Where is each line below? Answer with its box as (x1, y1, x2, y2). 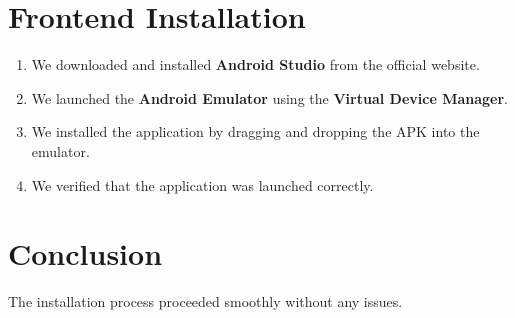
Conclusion (8, 233, 163, 274)
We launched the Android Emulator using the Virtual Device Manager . (31, 87, 508, 108)
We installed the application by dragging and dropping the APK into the (31, 121, 480, 142)
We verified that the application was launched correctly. (31, 174, 374, 195)
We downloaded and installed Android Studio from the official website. (31, 54, 480, 75)
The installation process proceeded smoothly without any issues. (8, 291, 403, 312)
